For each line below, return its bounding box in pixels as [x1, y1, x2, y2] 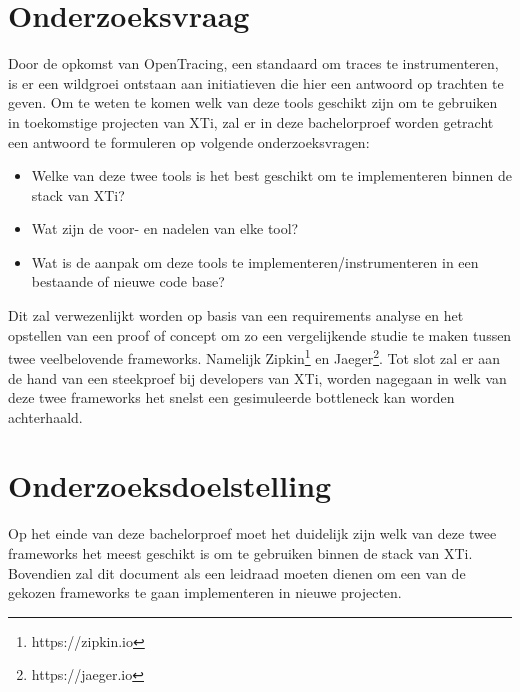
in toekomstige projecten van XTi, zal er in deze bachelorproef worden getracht [8, 111, 494, 132]
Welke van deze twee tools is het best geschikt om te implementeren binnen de [31, 165, 512, 186]
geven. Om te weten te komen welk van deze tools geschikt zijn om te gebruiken [8, 92, 498, 113]
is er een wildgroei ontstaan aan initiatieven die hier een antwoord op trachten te [8, 72, 504, 93]
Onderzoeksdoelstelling [8, 465, 332, 506]
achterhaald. [8, 406, 83, 427]
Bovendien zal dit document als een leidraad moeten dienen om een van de [8, 562, 466, 583]
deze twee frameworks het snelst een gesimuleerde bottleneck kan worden [8, 387, 455, 408]
